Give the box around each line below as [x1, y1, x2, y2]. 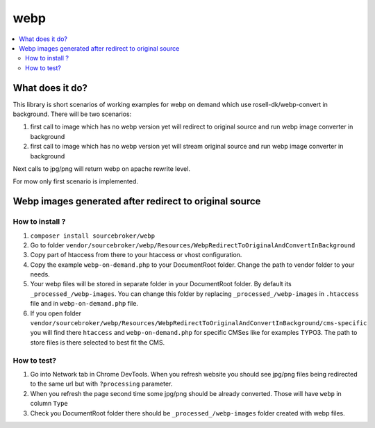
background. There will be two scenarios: [12, 110, 132, 118]
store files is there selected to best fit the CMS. [30, 338, 165, 347]
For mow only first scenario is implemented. [12, 177, 139, 186]
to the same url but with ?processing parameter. [30, 379, 173, 388]
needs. [30, 270, 50, 279]
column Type [30, 400, 69, 408]
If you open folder [30, 309, 81, 318]
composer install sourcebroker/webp [30, 231, 156, 240]
